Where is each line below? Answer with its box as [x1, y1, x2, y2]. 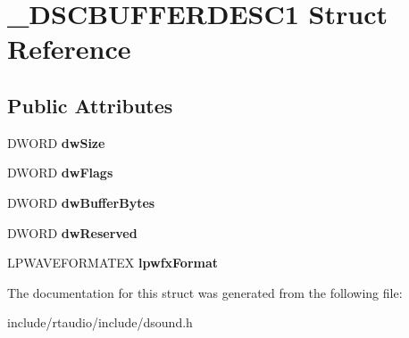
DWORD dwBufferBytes [7, 193, 155, 211]
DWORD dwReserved [7, 223, 138, 242]
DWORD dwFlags [7, 163, 113, 182]
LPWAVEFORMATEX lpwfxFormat [7, 253, 219, 272]
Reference [7, 30, 131, 67]
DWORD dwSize [7, 133, 105, 152]
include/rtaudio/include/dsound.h [7, 313, 193, 332]
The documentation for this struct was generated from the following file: [7, 283, 403, 301]
